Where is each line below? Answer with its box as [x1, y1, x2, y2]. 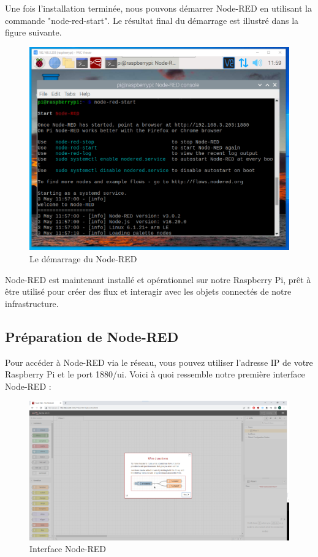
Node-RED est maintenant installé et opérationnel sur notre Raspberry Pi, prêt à [5, 273, 311, 286]
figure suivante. [5, 26, 62, 39]
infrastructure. [5, 297, 59, 309]
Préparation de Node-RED [5, 327, 179, 346]
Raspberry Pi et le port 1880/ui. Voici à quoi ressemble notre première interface [5, 368, 305, 381]
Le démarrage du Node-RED [29, 252, 137, 265]
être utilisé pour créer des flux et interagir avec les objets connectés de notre [5, 285, 292, 298]
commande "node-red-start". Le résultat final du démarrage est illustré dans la [5, 13, 299, 26]
